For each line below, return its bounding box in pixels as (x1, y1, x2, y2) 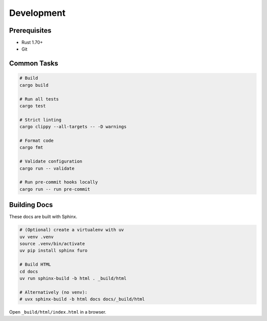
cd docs (19, 268, 38, 274)
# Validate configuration (19, 159, 83, 164)
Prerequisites (9, 26, 51, 35)
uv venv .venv (19, 234, 54, 240)
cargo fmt (19, 145, 44, 151)
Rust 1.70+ (21, 40, 43, 46)
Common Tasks (9, 59, 59, 68)
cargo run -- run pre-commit (19, 186, 90, 192)
